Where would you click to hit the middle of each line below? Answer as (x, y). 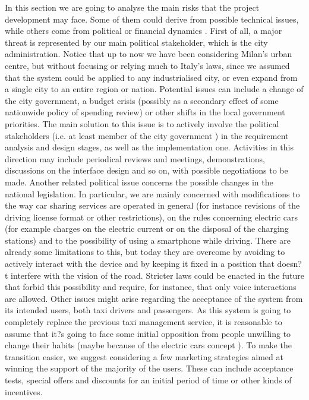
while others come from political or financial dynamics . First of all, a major (144, 31)
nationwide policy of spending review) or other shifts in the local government (145, 112)
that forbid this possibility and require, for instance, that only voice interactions (151, 287)
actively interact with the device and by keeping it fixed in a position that (140, 264)
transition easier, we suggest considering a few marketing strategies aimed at (144, 356)
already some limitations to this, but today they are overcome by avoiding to (145, 252)
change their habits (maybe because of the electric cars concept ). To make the (148, 345)
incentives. (24, 391)
